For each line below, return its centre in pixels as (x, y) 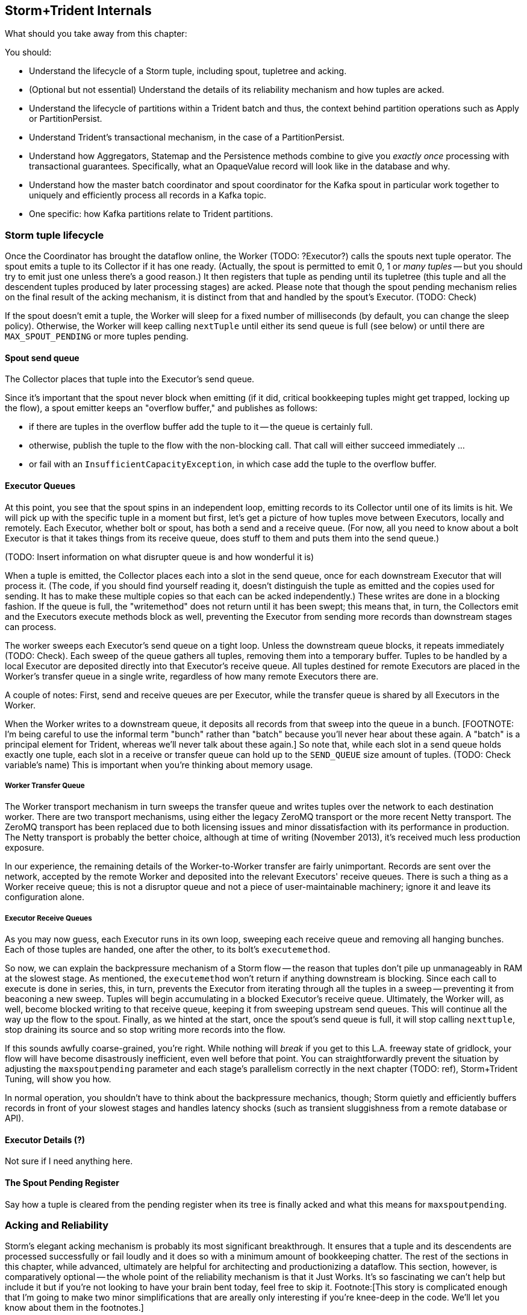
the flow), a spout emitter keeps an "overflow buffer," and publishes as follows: (161, 408)
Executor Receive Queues (48, 918)
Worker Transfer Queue (45, 786)
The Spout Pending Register (62, 1183)
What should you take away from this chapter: (96, 34)
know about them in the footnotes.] (74, 1308)
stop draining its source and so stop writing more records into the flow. (145, 1030)
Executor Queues (40, 486)
